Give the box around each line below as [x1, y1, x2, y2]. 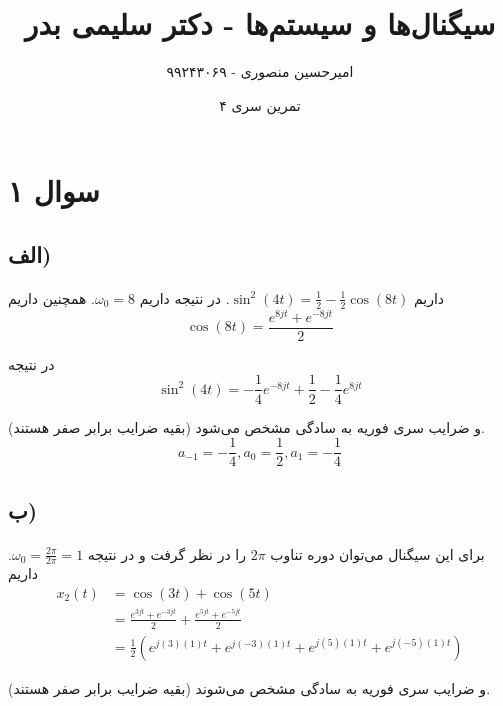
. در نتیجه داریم [139, 287, 230, 308]
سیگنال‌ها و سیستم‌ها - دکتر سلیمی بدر [24, 3, 496, 44]
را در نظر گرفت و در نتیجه [87, 543, 246, 564]
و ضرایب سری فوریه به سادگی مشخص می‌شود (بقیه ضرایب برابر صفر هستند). [8, 416, 486, 437]
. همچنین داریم [8, 287, 95, 308]
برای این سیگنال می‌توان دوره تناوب [270, 543, 485, 564]
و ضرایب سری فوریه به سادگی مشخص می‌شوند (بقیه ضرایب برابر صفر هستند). [8, 677, 491, 698]
